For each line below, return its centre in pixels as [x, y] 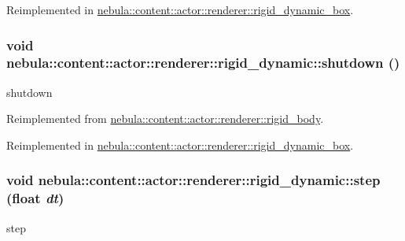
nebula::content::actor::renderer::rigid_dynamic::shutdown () [203, 63]
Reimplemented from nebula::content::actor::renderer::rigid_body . [165, 119]
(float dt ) [35, 198]
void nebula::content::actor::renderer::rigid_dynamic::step [193, 180]
